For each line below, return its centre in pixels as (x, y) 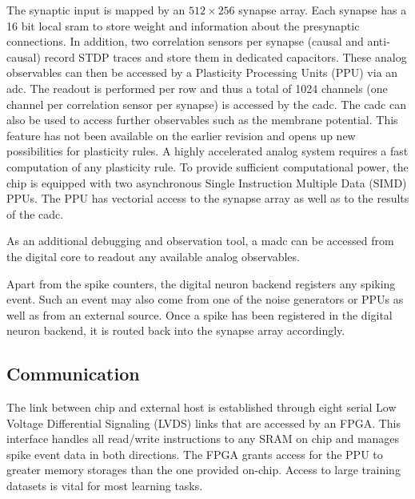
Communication (73, 374)
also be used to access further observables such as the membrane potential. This (202, 120)
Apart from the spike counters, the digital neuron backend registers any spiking (201, 283)
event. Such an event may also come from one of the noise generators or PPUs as (205, 299)
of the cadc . (35, 213)
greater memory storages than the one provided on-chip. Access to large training (204, 470)
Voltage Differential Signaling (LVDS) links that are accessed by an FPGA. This (204, 423)
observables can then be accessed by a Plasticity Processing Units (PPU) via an (202, 72)
